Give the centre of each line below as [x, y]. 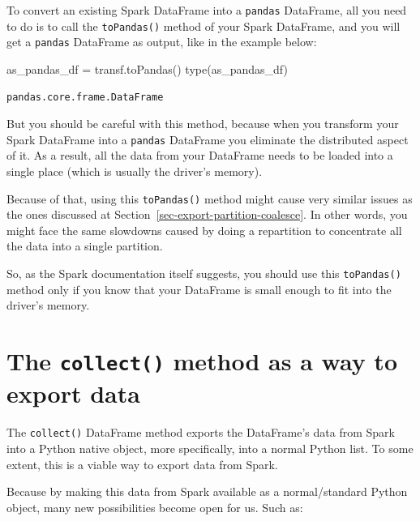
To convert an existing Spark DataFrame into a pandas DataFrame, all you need [207, 10]
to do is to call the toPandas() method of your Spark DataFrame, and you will [204, 26]
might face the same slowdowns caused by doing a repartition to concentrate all [204, 230]
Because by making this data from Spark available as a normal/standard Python [207, 491]
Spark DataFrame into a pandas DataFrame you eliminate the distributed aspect [208, 139]
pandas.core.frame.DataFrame [85, 97]
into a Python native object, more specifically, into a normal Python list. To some [210, 448]
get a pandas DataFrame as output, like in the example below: [162, 42]
